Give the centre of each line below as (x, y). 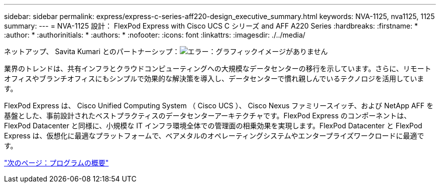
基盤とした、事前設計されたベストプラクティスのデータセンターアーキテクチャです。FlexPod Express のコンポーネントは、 (207, 116)
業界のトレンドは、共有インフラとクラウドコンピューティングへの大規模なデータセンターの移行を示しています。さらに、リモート (218, 68)
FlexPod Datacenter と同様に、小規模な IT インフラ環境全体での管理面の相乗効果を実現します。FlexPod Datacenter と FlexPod (213, 126)
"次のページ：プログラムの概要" (57, 163)
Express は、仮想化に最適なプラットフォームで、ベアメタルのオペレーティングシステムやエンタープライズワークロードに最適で (214, 136)
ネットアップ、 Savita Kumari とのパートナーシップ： (92, 51)
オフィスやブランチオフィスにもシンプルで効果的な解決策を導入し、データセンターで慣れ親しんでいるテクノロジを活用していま (214, 78)
